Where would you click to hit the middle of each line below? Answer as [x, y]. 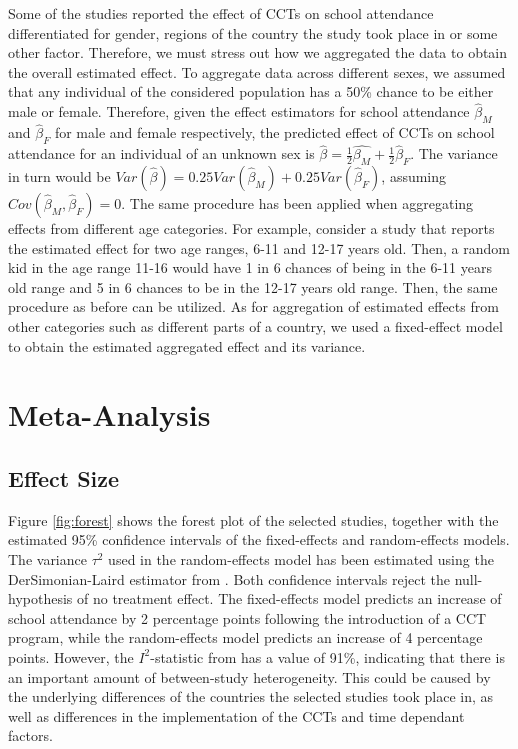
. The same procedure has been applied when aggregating [297, 203]
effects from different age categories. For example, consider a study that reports [251, 228]
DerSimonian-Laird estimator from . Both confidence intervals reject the [229, 578]
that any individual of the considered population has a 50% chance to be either [251, 91]
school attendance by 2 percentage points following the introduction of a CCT [247, 617]
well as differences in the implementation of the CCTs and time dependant [236, 715]
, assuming [414, 176]
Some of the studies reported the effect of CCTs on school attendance [221, 13]
